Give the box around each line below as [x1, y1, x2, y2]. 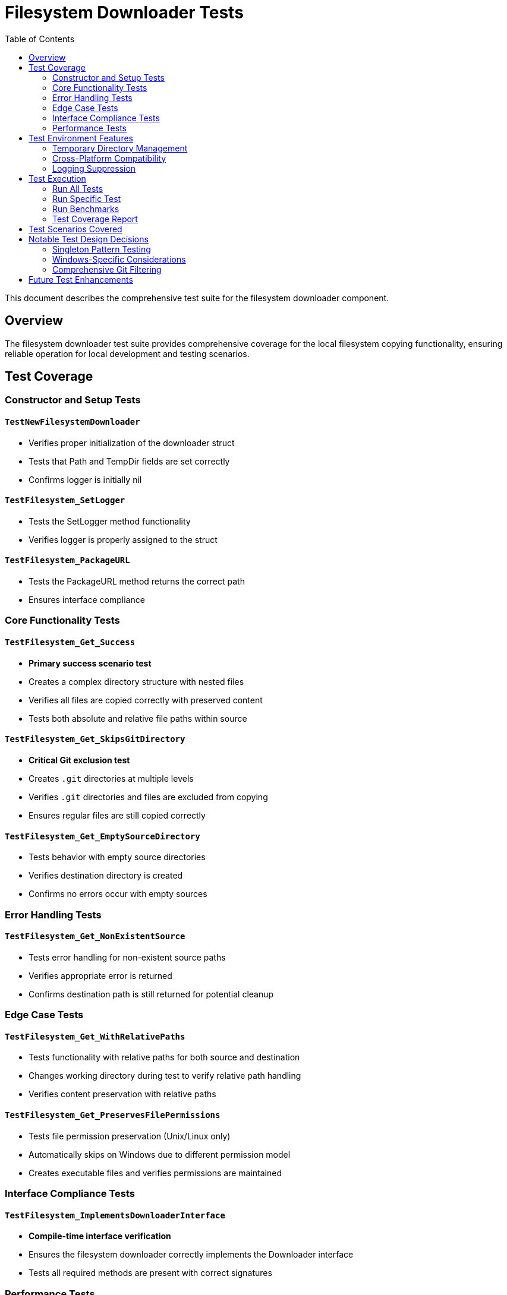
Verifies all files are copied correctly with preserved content [29, 694, 263, 705]
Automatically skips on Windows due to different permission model [29, 1149, 291, 1160]
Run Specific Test [52, 193, 121, 204]
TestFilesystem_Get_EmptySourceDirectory [5, 831, 200, 841]
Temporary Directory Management [52, 143, 188, 153]
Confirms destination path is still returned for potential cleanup [29, 988, 274, 999]
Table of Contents [5, 33, 75, 44]
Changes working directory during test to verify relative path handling [29, 1070, 301, 1081]
